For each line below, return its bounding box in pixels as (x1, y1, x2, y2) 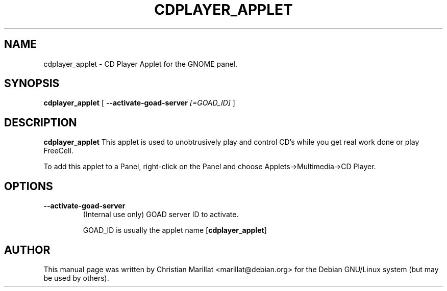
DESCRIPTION (4, 116, 77, 129)
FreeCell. (43, 146, 73, 155)
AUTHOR (4, 243, 51, 256)
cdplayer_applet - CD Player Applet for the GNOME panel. (43, 59, 237, 68)
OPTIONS (4, 179, 53, 193)
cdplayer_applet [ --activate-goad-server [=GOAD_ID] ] (43, 98, 235, 108)
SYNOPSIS (4, 77, 60, 90)
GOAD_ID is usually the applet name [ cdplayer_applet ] (83, 226, 267, 235)
